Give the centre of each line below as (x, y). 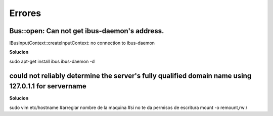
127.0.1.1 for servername (48, 86)
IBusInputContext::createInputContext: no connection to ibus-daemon (82, 43)
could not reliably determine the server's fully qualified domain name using (130, 76)
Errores (25, 13)
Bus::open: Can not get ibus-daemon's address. (87, 31)
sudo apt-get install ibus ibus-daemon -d (52, 61)
